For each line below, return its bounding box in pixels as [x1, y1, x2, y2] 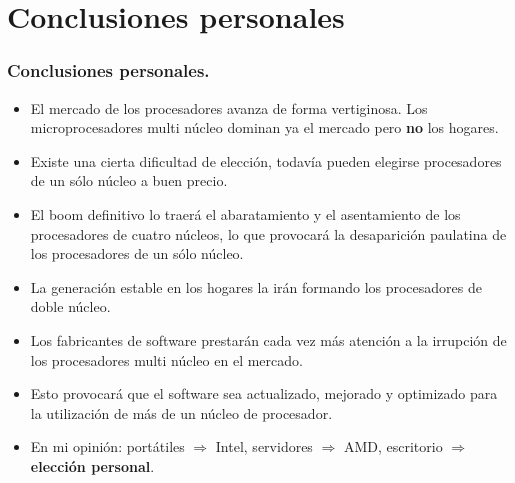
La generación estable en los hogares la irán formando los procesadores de [30, 276, 482, 297]
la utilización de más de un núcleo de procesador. [30, 402, 333, 423]
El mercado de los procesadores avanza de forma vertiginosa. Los [30, 97, 428, 118]
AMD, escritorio [343, 436, 443, 457]
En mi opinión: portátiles [30, 436, 185, 457]
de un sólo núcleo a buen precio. [30, 170, 228, 191]
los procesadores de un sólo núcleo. [30, 243, 244, 264]
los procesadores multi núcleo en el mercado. [30, 349, 303, 370]
